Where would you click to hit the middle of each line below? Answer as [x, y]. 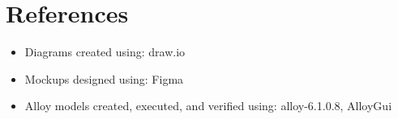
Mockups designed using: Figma [104, 78]
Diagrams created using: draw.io [105, 52]
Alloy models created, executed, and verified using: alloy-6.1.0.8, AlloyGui [208, 106]
